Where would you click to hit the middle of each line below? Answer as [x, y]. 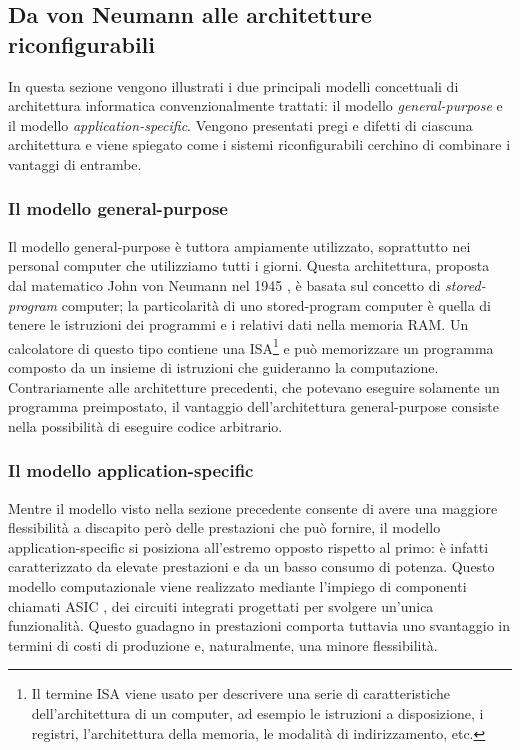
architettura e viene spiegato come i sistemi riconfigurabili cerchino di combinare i [259, 144]
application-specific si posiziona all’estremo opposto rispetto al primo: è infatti [248, 546]
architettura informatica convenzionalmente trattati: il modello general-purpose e [255, 105]
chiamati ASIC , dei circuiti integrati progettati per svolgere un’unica [221, 605]
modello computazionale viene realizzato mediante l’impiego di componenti [237, 585]
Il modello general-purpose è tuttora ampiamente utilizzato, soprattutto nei [239, 245]
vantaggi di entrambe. [75, 163]
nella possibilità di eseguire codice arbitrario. [145, 425]
